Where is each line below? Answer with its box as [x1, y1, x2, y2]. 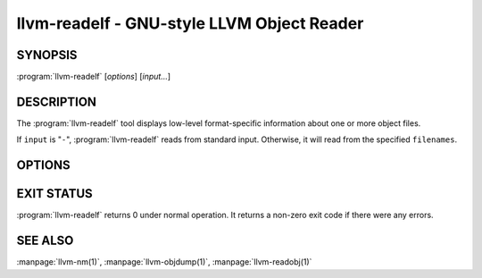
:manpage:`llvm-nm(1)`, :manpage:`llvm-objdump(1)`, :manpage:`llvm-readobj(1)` [16, 257, 312, 267]
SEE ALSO [16, 233, 74, 249]
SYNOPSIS [16, 47, 78, 63]
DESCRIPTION [16, 94, 97, 109]
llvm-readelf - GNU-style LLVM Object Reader [16, 13, 364, 33]
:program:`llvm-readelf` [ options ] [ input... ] [16, 72, 171, 82]
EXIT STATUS [16, 186, 93, 201]
